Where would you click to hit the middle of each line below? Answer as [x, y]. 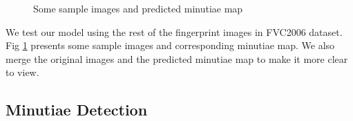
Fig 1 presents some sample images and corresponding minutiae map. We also [170, 45]
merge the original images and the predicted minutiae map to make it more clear [177, 58]
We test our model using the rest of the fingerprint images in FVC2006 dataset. [174, 31]
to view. [22, 72]
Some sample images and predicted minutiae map [138, 8]
